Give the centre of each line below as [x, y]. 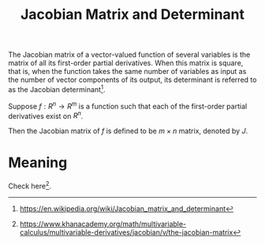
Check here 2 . [30, 185]
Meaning [38, 163]
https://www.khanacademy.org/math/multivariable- [103, 224]
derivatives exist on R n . [46, 115]
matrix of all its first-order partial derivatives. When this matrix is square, [126, 63]
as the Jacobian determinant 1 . [57, 89]
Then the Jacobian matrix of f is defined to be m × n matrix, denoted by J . [128, 131]
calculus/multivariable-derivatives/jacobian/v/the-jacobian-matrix [126, 232]
